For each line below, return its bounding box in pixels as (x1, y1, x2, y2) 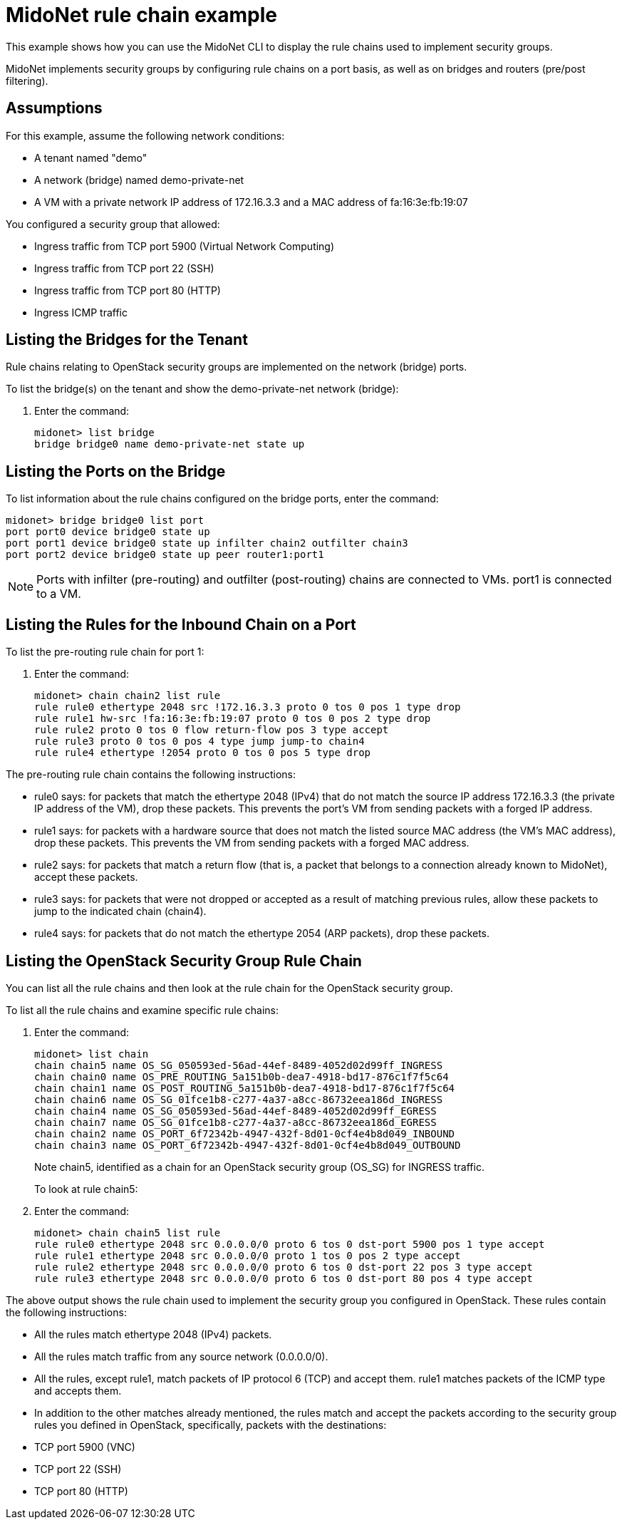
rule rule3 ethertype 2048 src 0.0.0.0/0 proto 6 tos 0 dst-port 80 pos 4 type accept (34, 1272, 533, 1284)
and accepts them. (34, 1384, 122, 1397)
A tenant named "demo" (34, 151, 147, 164)
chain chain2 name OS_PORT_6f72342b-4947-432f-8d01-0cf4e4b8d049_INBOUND (34, 1127, 455, 1139)
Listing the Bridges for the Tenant (6, 331, 248, 349)
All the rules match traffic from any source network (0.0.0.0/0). (34, 1350, 328, 1363)
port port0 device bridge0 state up (6, 526, 210, 538)
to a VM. (36, 586, 81, 601)
